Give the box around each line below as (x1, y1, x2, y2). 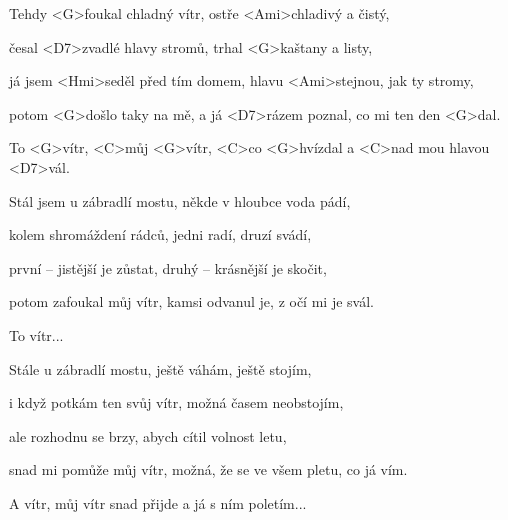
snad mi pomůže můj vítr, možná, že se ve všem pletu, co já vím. (9, 459, 408, 480)
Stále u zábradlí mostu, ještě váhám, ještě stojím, (9, 358, 312, 379)
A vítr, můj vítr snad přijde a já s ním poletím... (9, 492, 307, 513)
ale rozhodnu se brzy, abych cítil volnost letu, (9, 425, 287, 446)
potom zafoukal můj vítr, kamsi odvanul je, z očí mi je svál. (9, 291, 374, 312)
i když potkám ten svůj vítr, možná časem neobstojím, (9, 392, 344, 413)
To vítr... (9, 324, 64, 345)
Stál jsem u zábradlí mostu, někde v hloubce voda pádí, (9, 190, 351, 211)
